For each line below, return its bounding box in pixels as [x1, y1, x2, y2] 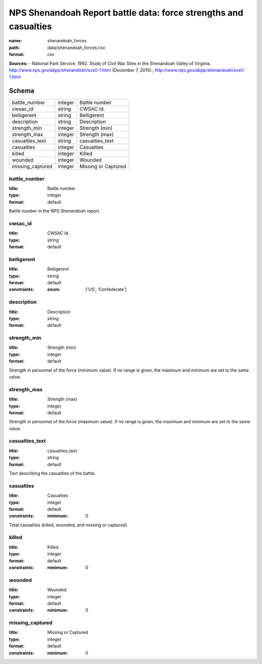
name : [9, 38, 22, 44]
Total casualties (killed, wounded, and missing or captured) [9, 522, 128, 528]
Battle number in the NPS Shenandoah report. [9, 208, 100, 214]
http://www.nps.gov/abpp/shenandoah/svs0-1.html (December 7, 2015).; [9, 67, 154, 73]
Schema [9, 87, 35, 95]
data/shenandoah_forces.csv [47, 44, 105, 51]
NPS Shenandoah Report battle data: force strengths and [9, 7, 244, 18]
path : [9, 44, 20, 51]
